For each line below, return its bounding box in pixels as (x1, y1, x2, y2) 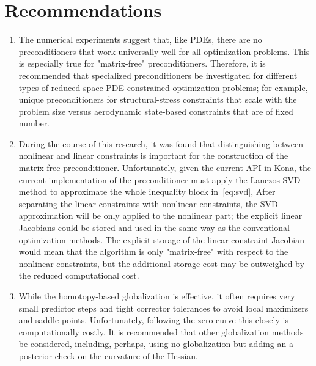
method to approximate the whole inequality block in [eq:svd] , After (18, 185, 276, 198)
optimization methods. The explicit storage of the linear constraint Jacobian (18, 233, 305, 246)
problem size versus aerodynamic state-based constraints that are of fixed (18, 104, 293, 117)
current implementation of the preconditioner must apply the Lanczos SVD (18, 173, 301, 186)
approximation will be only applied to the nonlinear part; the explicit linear (18, 209, 303, 222)
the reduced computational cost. (18, 269, 139, 282)
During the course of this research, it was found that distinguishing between (18, 137, 303, 150)
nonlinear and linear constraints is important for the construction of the (18, 149, 288, 162)
